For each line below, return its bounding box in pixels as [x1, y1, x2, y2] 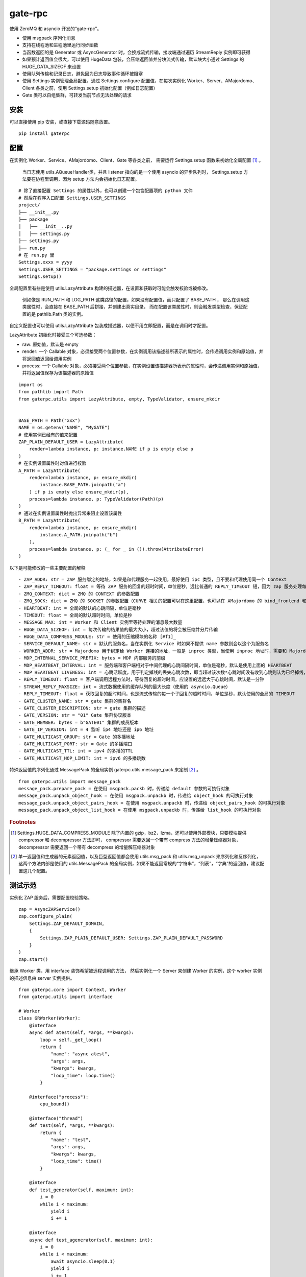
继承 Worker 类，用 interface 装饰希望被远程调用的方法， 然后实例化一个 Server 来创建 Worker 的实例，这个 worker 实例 [9, 968, 262, 974]
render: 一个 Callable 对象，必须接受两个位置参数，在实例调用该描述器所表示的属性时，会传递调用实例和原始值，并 [22, 348, 264, 354]
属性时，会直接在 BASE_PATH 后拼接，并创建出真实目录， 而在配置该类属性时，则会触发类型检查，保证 [26, 304, 243, 310]
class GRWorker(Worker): [18, 1015, 81, 1021]
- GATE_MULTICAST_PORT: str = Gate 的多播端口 [18, 741, 133, 747]
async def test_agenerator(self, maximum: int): [29, 1237, 153, 1243]
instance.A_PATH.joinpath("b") [40, 532, 118, 538]
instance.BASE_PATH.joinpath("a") [40, 482, 126, 488]
